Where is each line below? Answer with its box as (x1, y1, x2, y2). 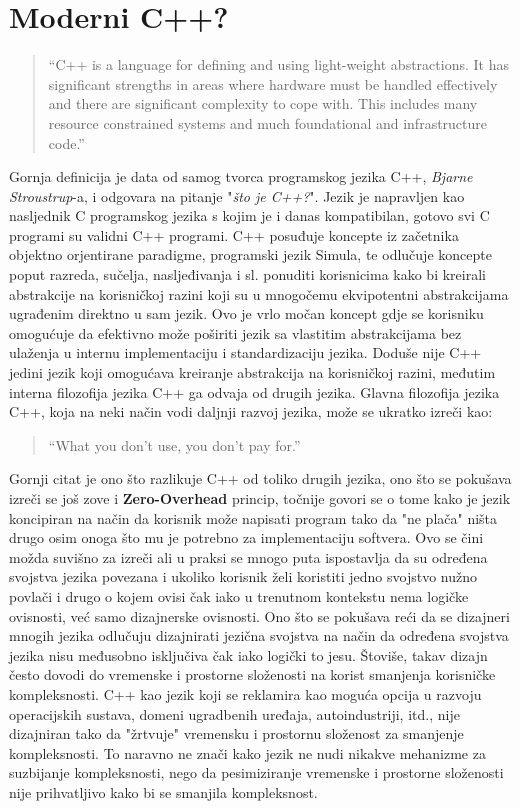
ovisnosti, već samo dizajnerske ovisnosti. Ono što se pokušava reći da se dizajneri (9, 605, 510, 626)
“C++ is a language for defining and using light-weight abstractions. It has (48, 54, 509, 75)
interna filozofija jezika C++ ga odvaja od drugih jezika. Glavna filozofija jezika (9, 381, 500, 402)
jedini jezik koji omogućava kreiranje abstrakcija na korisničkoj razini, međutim (9, 362, 496, 383)
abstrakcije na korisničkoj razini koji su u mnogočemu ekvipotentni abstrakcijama (9, 283, 509, 304)
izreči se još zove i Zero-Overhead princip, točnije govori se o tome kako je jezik (9, 488, 511, 508)
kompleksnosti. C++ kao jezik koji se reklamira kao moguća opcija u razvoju (9, 683, 482, 704)
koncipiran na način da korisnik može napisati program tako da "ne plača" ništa (9, 507, 498, 528)
